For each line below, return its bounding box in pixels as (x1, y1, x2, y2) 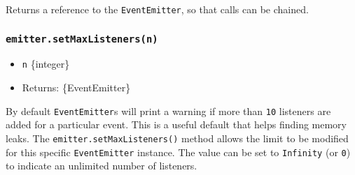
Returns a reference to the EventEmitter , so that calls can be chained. (6, 2, 309, 16)
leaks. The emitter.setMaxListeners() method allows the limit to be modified (6, 130, 349, 145)
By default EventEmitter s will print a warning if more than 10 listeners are (6, 103, 331, 118)
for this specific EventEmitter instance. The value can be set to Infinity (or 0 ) (6, 144, 351, 159)
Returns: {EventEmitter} (22, 80, 131, 95)
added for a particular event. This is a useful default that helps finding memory (6, 117, 347, 132)
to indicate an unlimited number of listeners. (6, 158, 197, 173)
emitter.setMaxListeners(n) (6, 33, 158, 45)
